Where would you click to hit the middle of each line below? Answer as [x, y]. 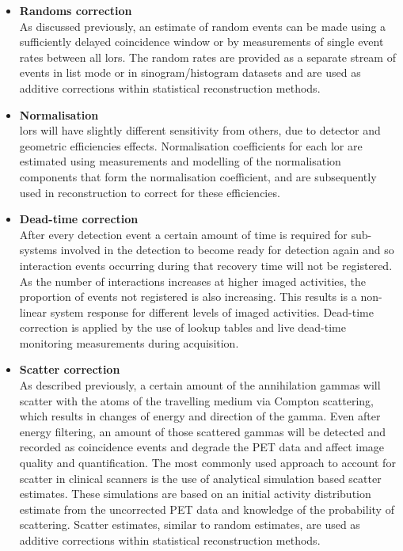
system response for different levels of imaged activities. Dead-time [212, 312]
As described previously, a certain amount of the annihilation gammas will [200, 385]
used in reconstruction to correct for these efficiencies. [150, 192]
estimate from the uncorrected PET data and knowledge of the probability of [207, 509]
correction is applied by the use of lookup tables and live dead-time [182, 327]
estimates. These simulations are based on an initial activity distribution [195, 494]
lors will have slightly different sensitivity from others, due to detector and [200, 130]
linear [33, 312]
